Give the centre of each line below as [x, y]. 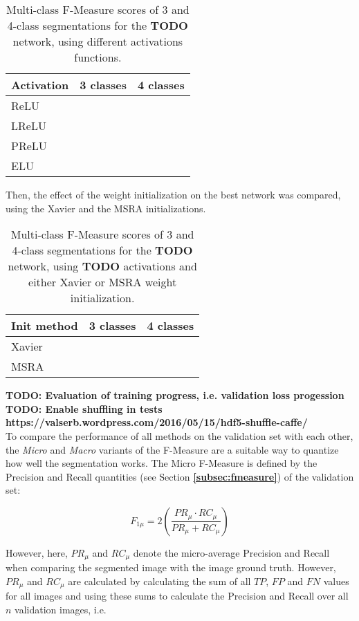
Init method [45, 326]
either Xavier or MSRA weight [103, 282]
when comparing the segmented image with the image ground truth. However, [171, 567]
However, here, [37, 552]
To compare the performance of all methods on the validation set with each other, [179, 435]
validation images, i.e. [61, 610]
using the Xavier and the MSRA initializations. [106, 208]
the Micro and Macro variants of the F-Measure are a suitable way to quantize [172, 449]
